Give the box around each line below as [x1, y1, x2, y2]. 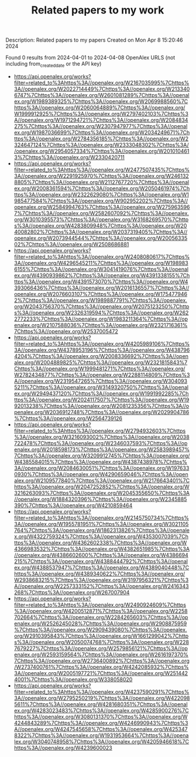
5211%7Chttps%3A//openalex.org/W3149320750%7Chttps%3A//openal [13, 384, 188, 391]
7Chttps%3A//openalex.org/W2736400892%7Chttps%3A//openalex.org [13, 657, 190, 664]
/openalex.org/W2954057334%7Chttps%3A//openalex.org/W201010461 [13, 147, 190, 154]
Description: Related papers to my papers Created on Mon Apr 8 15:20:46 [5, 36, 184, 44]
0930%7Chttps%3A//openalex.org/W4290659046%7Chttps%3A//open [13, 470, 188, 477]
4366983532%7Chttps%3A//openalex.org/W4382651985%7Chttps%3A [13, 545, 190, 552]
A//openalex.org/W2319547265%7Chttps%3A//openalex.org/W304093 [13, 377, 188, 384]
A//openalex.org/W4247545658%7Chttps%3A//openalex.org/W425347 [13, 725, 188, 732]
